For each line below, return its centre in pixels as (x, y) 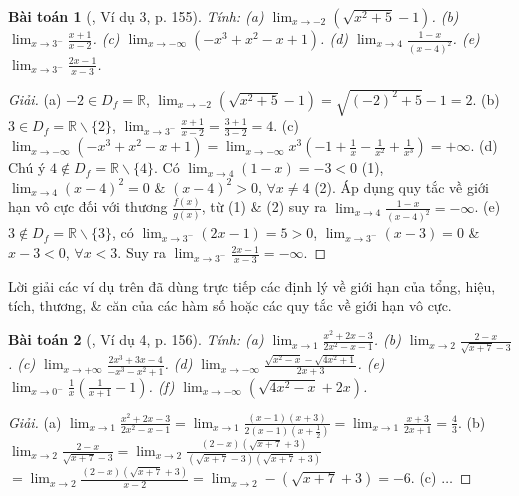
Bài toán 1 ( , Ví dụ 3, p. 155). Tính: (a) (136, 16)
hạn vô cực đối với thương (88, 206)
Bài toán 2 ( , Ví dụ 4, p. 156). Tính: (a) (136, 339)
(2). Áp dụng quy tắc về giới (401, 186)
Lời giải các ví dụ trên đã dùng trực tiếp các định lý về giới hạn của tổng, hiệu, (252, 285)
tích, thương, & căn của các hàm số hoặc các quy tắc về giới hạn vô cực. (230, 305)
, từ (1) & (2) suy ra (264, 206)
